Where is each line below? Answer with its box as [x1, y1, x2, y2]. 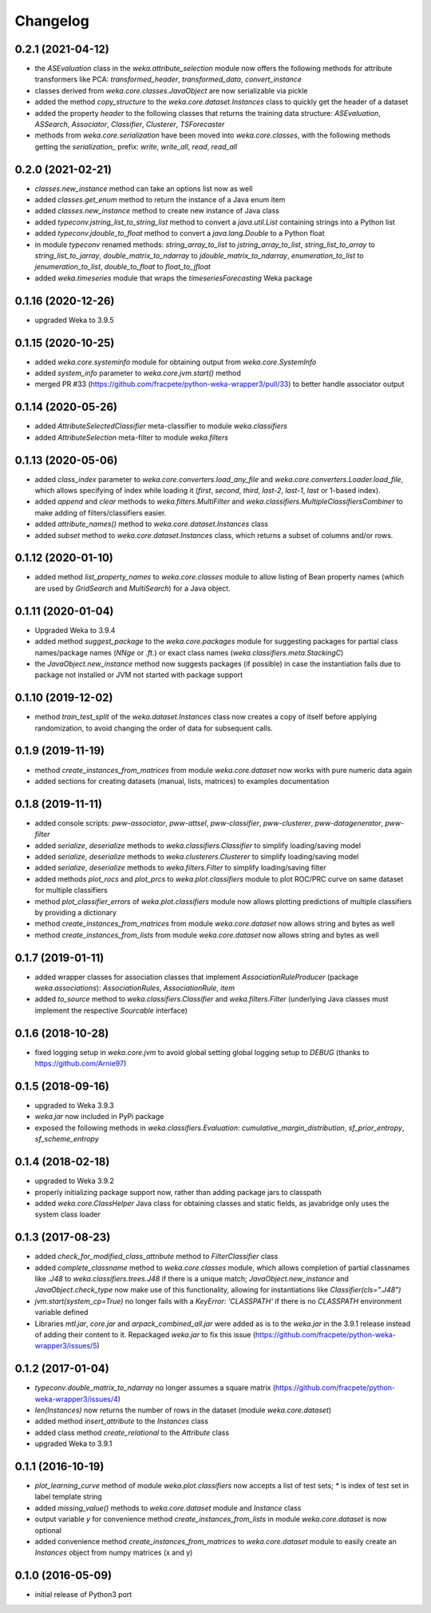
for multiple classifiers [34, 886, 108, 895]
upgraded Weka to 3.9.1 [34, 1439, 113, 1448]
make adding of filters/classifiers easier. [34, 508, 167, 517]
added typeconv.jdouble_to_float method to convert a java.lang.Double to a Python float [34, 229, 325, 238]
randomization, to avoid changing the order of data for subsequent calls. [34, 723, 273, 733]
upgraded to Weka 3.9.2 [34, 1176, 115, 1186]
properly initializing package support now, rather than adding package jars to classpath [34, 1187, 322, 1197]
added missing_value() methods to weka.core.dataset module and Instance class [34, 1503, 302, 1512]
